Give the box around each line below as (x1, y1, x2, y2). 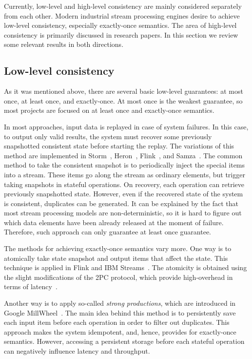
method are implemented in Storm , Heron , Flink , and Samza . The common (4, 150, 243, 160)
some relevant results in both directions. (4, 39, 124, 49)
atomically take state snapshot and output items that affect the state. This (4, 253, 228, 263)
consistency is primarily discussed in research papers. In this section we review (4, 29, 238, 40)
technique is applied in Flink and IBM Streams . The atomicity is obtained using (4, 262, 247, 273)
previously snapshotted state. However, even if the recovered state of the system (4, 189, 243, 199)
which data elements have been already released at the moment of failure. (4, 217, 224, 227)
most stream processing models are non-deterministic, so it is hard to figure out (4, 208, 242, 218)
